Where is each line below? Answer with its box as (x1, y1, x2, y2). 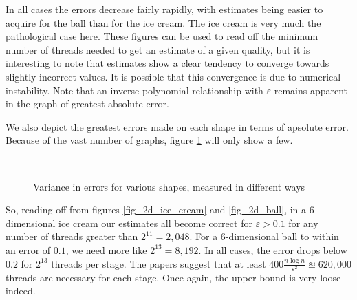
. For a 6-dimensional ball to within (189, 229, 339, 244)
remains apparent (274, 83, 348, 97)
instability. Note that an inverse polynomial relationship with (6, 83, 263, 97)
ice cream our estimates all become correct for (58, 215, 252, 230)
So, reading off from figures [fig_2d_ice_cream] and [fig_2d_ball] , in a (6, 202, 307, 217)
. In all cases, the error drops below (198, 242, 347, 257)
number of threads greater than (6, 229, 138, 244)
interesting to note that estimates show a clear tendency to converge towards (6, 56, 329, 70)
